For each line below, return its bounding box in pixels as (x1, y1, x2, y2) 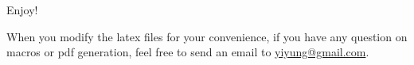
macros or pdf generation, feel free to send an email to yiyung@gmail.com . (6, 44, 369, 60)
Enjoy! (6, 2, 38, 17)
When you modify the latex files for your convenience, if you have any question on (6, 28, 408, 44)
